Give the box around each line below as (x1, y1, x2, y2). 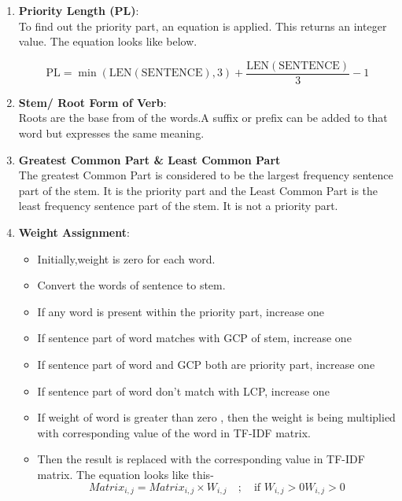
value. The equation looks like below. (18, 33, 197, 50)
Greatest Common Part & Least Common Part (18, 151, 281, 168)
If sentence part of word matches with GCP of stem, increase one (37, 330, 352, 346)
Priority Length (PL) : (18, 2, 139, 18)
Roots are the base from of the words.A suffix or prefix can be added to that (18, 109, 388, 126)
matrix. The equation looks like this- (37, 466, 214, 482)
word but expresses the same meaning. (18, 125, 205, 142)
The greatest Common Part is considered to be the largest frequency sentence (18, 167, 393, 183)
